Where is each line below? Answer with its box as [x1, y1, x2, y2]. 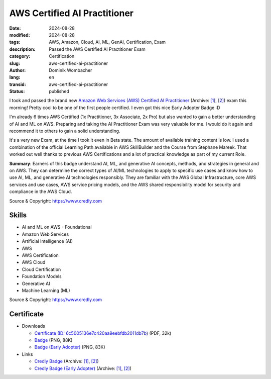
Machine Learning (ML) [22, 287, 70, 294]
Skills [9, 211, 27, 220]
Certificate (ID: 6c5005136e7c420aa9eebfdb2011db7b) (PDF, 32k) [34, 330, 172, 336]
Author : [9, 67, 26, 73]
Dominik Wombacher [49, 67, 92, 73]
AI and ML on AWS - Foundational [22, 224, 92, 230]
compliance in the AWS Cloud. [9, 188, 72, 195]
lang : [9, 74, 21, 80]
